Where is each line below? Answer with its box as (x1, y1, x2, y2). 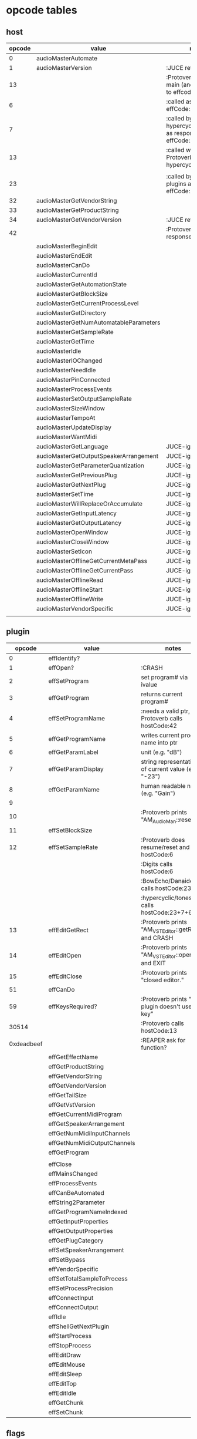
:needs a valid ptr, (140, 707, 191, 715)
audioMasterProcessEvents (36, 385, 113, 393)
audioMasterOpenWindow (36, 528, 108, 536)
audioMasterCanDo (36, 261, 90, 269)
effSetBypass (48, 1256, 86, 1264)
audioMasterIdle (36, 347, 81, 355)
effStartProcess (48, 1332, 92, 1340)
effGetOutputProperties (48, 1227, 113, 1235)
